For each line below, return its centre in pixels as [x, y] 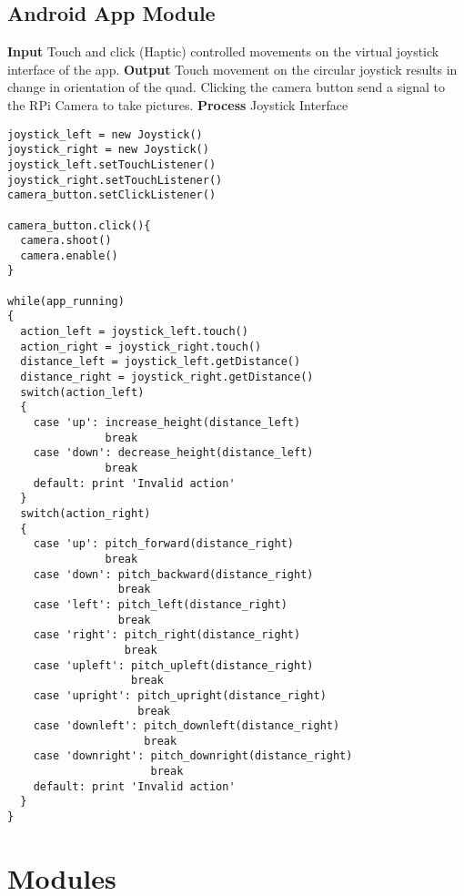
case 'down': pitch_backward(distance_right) [173, 574]
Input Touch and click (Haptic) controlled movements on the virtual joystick [223, 51]
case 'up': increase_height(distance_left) [167, 423]
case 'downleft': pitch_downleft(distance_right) [187, 726]
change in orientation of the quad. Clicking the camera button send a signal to [226, 87]
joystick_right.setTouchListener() [115, 180]
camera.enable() [69, 255]
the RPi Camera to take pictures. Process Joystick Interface [178, 104]
